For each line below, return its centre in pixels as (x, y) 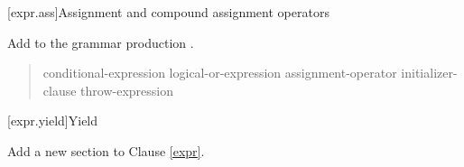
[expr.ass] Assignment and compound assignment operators (168, 12)
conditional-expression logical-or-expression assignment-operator (220, 73)
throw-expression (127, 90)
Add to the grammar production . (101, 42)
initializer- (429, 73)
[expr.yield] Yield (53, 121)
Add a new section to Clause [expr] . (106, 150)
